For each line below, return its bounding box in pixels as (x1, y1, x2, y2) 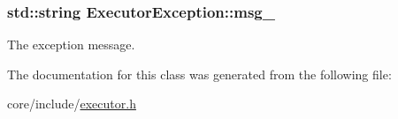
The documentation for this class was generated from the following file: (7, 64, 392, 83)
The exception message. (7, 35, 135, 54)
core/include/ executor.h (7, 94, 136, 113)
